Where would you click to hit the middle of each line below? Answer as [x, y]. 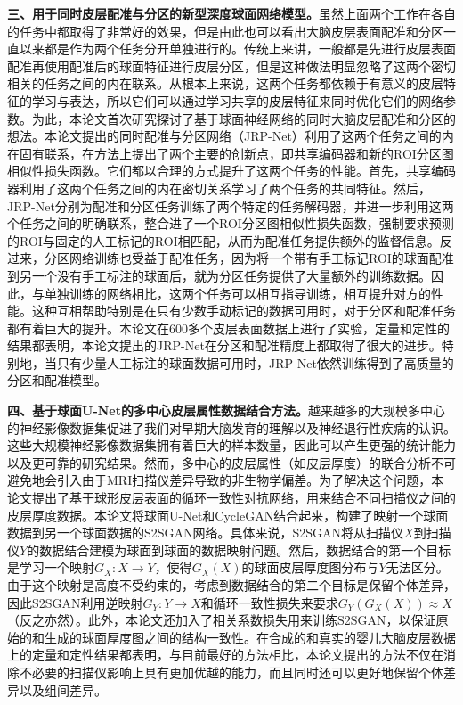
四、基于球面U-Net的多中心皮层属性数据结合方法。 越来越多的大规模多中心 [226, 410]
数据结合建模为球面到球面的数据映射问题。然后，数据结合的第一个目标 [245, 549]
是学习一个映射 [51, 567]
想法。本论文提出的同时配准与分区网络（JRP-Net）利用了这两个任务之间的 [224, 136]
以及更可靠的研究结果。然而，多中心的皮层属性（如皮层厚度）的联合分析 [219, 462]
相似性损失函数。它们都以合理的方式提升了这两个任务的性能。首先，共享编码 [231, 171]
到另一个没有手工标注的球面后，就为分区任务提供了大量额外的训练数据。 [219, 275]
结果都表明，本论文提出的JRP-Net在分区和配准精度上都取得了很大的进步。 [224, 345]
